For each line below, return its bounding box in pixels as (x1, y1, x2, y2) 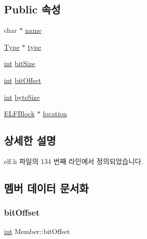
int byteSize (4, 91, 40, 102)
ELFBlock (4, 108, 35, 119)
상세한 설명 (4, 133, 56, 148)
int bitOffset (4, 75, 41, 85)
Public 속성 (4, 1, 61, 17)
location (43, 108, 67, 119)
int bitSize (4, 58, 35, 69)
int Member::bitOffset (4, 226, 70, 236)
